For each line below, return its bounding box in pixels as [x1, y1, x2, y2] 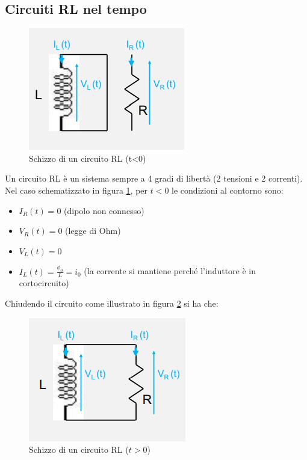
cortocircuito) [19, 277, 69, 289]
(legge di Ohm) [65, 224, 121, 237]
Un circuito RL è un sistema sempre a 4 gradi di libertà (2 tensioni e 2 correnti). [5, 172, 303, 185]
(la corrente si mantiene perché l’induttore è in [84, 265, 256, 277]
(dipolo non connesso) [64, 204, 144, 216]
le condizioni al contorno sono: [172, 183, 284, 196]
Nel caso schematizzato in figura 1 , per [5, 183, 148, 196]
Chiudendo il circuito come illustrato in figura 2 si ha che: [5, 297, 219, 310]
